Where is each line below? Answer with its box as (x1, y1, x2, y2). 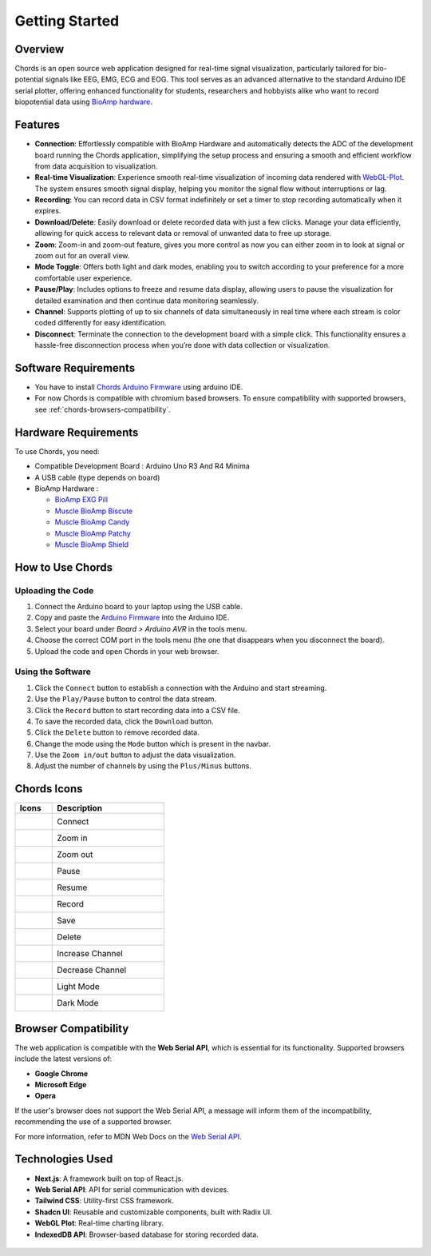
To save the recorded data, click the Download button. (34, 716, 215, 726)
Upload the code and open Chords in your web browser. (34, 646, 219, 656)
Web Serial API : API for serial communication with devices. (34, 1184, 229, 1194)
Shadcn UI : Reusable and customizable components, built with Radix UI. (34, 1207, 272, 1217)
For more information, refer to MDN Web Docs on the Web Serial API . (14, 1131, 242, 1141)
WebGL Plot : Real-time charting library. (34, 1218, 164, 1228)
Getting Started (14, 12, 120, 30)
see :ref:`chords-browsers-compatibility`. (34, 405, 171, 414)
